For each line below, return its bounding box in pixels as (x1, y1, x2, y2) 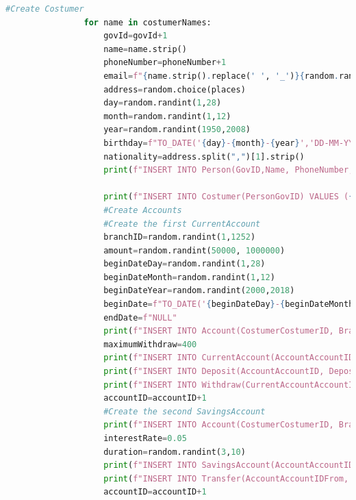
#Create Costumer (5, 4, 84, 14)
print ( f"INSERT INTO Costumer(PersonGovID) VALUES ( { (103, 192, 354, 202)
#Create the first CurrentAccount (103, 218, 261, 229)
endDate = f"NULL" (103, 312, 177, 323)
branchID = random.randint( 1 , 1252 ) (103, 232, 256, 242)
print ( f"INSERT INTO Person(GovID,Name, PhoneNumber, (103, 165, 354, 175)
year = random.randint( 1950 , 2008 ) (103, 125, 251, 135)
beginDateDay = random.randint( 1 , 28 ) (103, 259, 266, 269)
